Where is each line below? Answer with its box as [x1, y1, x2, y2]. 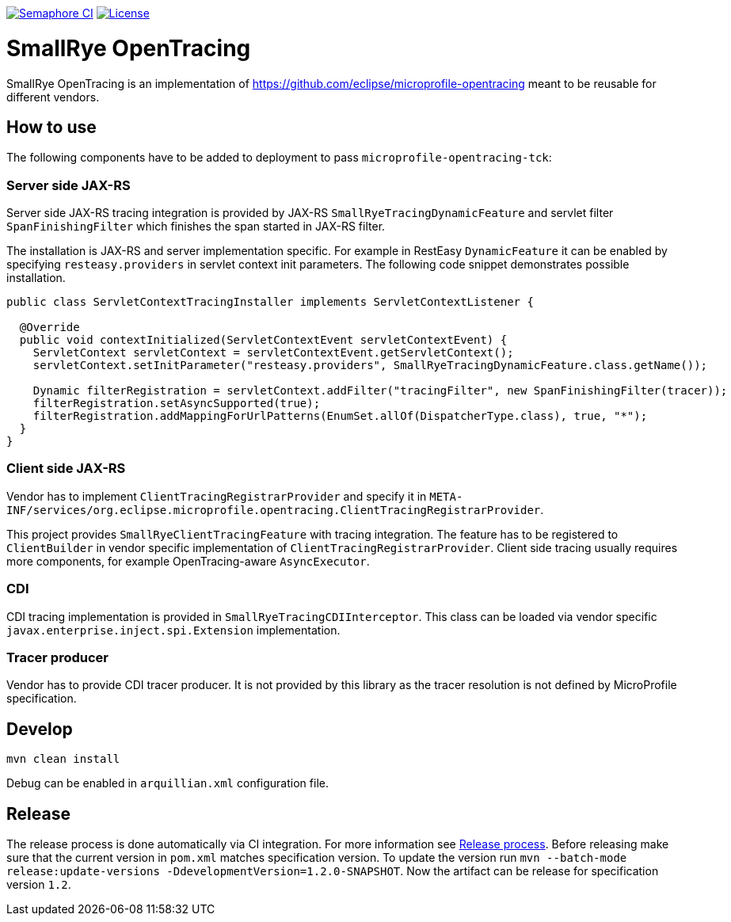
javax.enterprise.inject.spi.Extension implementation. [6, 623, 341, 637]
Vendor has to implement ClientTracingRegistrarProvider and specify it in [6, 489, 427, 503]
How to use [6, 116, 97, 137]
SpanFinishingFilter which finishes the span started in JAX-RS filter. [6, 219, 386, 234]
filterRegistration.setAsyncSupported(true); [32, 397, 321, 410]
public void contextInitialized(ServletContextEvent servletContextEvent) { [19, 333, 508, 347]
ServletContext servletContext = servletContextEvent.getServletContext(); [32, 346, 514, 360]
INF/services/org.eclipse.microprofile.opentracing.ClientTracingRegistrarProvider [6, 503, 541, 516]
